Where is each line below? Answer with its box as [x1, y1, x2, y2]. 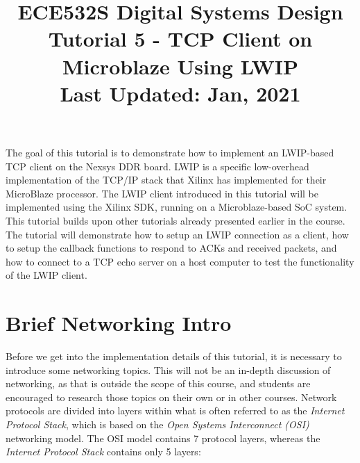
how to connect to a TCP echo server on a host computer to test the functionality [6, 254, 354, 268]
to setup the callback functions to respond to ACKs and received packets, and [6, 241, 337, 255]
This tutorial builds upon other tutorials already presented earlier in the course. [6, 213, 345, 227]
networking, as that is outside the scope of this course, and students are [6, 376, 311, 391]
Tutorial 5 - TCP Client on [48, 24, 313, 53]
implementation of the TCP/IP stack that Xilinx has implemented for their [6, 172, 327, 187]
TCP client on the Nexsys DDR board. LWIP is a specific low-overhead [6, 159, 309, 173]
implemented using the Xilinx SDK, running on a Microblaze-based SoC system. [6, 200, 348, 214]
